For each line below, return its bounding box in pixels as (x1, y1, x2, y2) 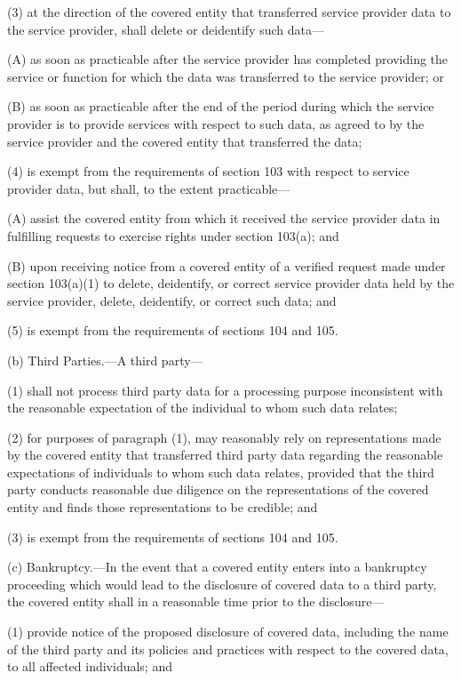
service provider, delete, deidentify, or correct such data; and (7, 291, 337, 309)
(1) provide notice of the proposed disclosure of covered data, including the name (7, 622, 449, 641)
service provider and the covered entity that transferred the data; (7, 132, 362, 150)
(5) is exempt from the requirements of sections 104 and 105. (7, 321, 338, 340)
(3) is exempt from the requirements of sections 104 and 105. (7, 527, 338, 546)
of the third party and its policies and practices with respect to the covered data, (7, 639, 449, 658)
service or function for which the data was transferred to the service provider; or (7, 67, 444, 85)
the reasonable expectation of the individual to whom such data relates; (7, 398, 398, 417)
